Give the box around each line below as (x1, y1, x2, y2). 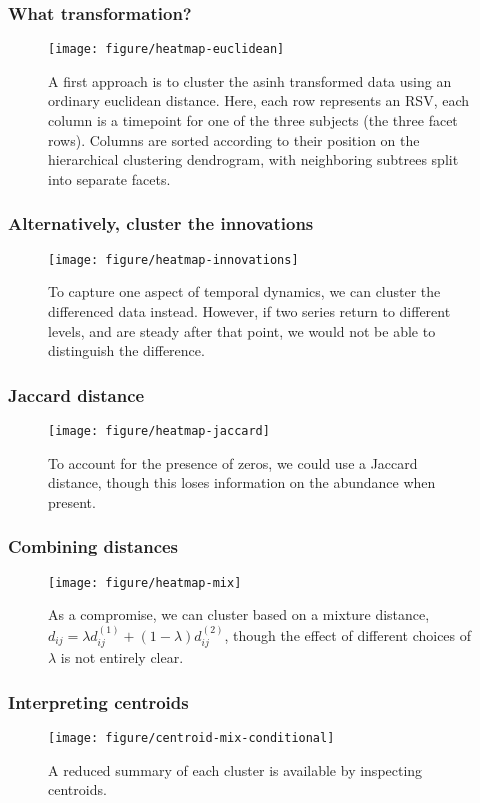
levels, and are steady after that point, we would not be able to (48, 320, 436, 341)
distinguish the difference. (48, 340, 205, 361)
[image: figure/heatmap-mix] (48, 575, 242, 590)
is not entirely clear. (60, 647, 184, 668)
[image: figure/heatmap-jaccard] (48, 423, 270, 438)
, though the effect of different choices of (224, 624, 472, 645)
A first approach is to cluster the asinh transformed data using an (48, 70, 452, 91)
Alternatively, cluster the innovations (8, 211, 314, 236)
